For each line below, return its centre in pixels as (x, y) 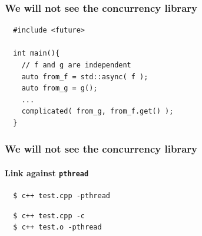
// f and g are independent (76, 65)
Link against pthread (47, 173)
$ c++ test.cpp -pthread (62, 196)
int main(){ (37, 54)
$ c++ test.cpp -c (49, 216)
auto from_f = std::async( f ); (85, 77)
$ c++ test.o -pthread (57, 227)
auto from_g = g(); (59, 88)
